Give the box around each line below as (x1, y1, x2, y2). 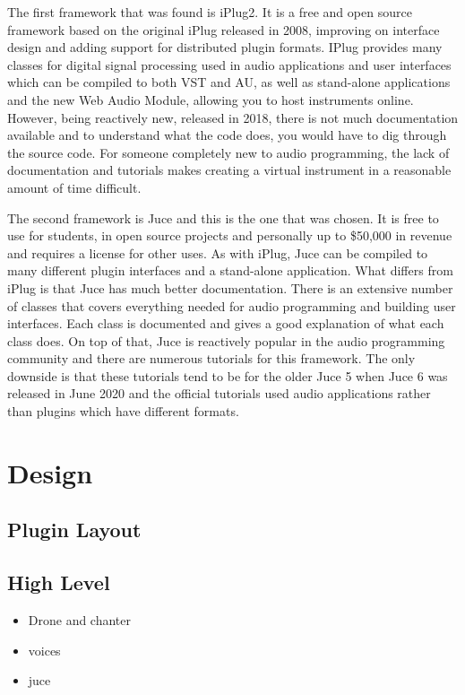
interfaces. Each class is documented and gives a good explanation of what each (7, 314, 444, 333)
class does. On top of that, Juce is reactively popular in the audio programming (7, 331, 445, 350)
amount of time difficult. (7, 178, 142, 196)
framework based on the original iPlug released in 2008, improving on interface (7, 20, 440, 39)
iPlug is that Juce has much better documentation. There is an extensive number (7, 278, 453, 297)
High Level (7, 569, 110, 596)
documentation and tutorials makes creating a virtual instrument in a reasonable (7, 161, 452, 179)
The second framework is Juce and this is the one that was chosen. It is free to (7, 208, 439, 227)
